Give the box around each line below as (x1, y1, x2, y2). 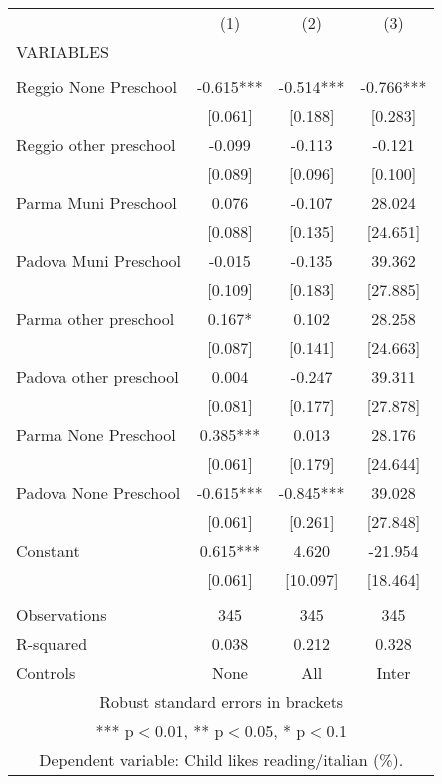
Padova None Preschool (16, 481, 181, 504)
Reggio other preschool (16, 133, 176, 156)
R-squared (16, 632, 88, 655)
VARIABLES (16, 40, 109, 63)
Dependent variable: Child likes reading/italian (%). (39, 748, 404, 771)
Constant (16, 539, 80, 562)
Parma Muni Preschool (16, 191, 177, 214)
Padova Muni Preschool (16, 249, 182, 272)
